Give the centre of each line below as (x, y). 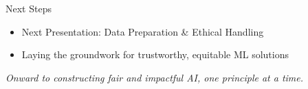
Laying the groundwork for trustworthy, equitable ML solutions (155, 54)
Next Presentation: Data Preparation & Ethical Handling (143, 31)
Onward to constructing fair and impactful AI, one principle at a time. (155, 77)
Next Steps (29, 8)
